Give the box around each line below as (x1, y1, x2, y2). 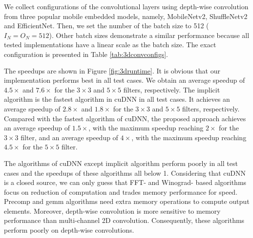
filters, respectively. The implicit (123, 84, 220, 94)
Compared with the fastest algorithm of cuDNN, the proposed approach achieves (4, 113, 246, 123)
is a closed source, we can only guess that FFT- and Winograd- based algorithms (4, 177, 247, 187)
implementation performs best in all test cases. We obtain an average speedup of (4, 75, 245, 85)
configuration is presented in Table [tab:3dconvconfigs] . (4, 49, 168, 59)
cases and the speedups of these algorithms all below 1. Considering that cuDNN (4, 167, 246, 178)
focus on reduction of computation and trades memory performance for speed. (4, 186, 238, 197)
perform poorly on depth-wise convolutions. (4, 225, 134, 235)
